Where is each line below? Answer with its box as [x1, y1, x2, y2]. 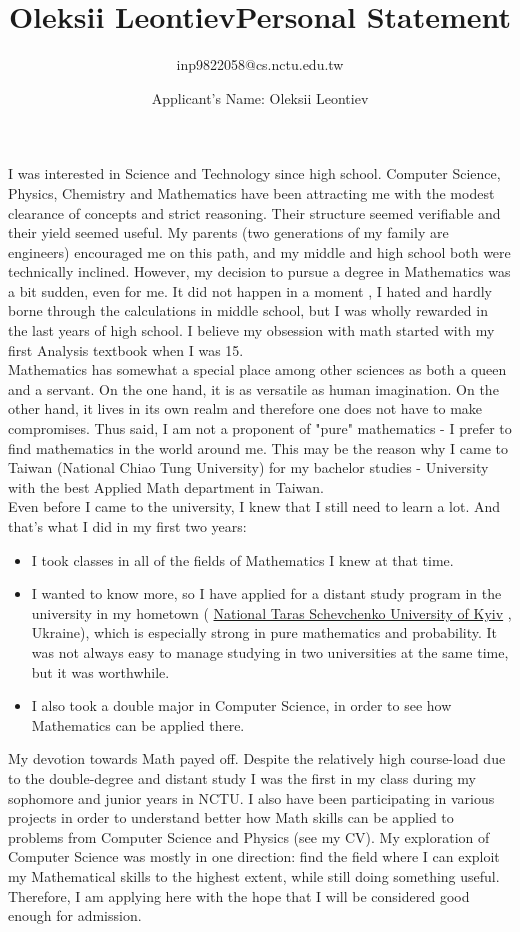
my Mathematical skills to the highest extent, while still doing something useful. [8, 865, 500, 886]
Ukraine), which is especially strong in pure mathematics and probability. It [31, 622, 498, 643]
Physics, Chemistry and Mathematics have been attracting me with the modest [8, 182, 495, 203]
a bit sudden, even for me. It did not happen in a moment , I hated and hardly [8, 280, 492, 301]
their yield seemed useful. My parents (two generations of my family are [8, 222, 449, 243]
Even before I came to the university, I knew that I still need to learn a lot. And [8, 496, 501, 517]
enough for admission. [8, 905, 142, 926]
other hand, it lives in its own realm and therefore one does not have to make [8, 398, 483, 419]
